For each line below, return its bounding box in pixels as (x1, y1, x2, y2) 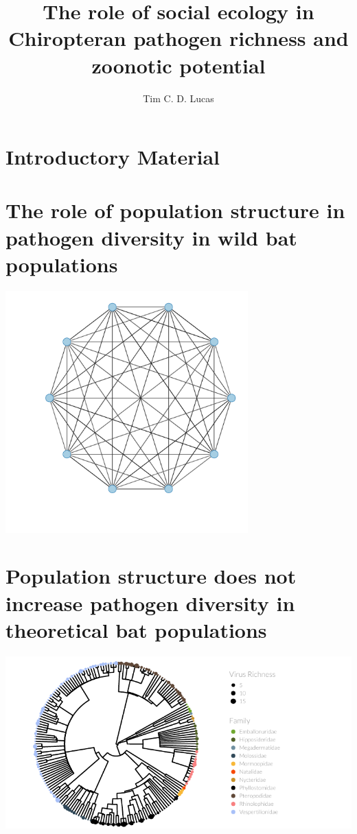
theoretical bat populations (5, 615, 267, 643)
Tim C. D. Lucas (143, 91, 214, 105)
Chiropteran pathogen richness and (8, 24, 349, 52)
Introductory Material (5, 143, 220, 171)
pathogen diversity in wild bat (5, 223, 297, 251)
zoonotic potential (91, 51, 266, 79)
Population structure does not (5, 562, 297, 590)
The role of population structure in (5, 196, 345, 224)
